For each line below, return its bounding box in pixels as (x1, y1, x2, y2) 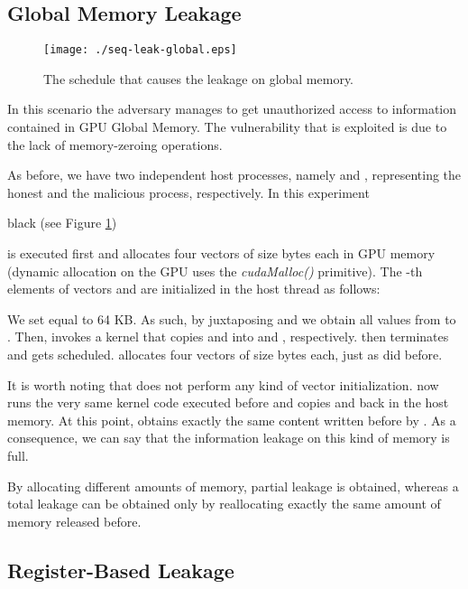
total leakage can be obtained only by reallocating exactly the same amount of (7, 494, 441, 513)
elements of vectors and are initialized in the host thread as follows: (7, 279, 381, 298)
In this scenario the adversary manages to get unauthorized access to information (7, 99, 457, 118)
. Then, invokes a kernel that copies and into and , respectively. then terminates (7, 327, 449, 346)
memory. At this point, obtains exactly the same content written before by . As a (7, 410, 456, 429)
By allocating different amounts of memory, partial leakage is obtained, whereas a (7, 476, 459, 495)
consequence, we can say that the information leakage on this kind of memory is (7, 428, 450, 447)
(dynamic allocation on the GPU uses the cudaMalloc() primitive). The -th (7, 261, 423, 280)
